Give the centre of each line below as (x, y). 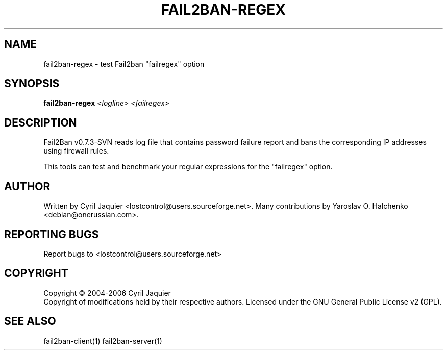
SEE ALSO (30, 321)
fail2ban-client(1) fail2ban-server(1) (103, 341)
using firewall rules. (76, 151)
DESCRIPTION (41, 122)
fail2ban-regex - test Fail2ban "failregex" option (124, 64)
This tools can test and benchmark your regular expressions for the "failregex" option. (188, 167)
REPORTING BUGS (52, 234)
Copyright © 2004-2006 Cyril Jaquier (107, 293)
